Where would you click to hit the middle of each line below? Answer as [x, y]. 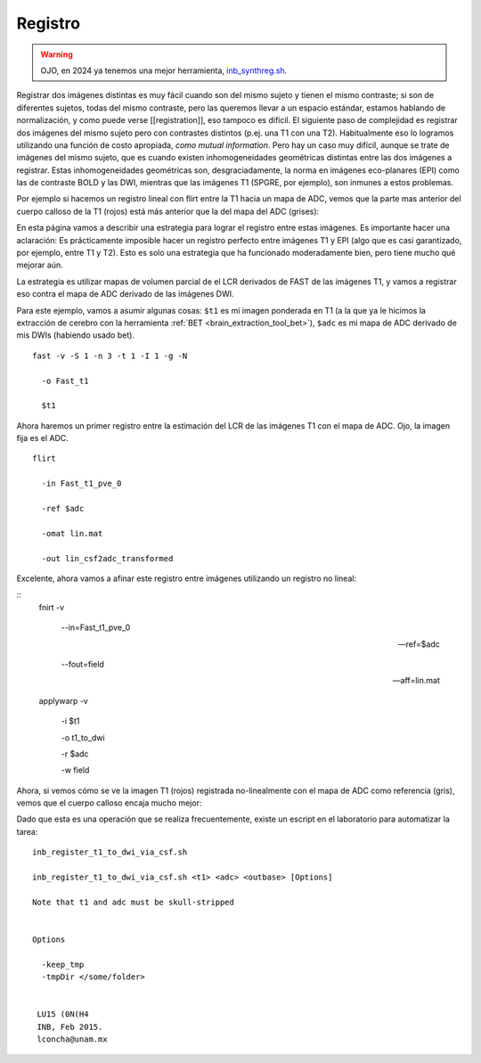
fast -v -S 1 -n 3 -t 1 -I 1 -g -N [110, 356]
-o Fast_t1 [65, 380]
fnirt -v [52, 607]
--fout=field [82, 664]
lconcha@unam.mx [72, 1039]
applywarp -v [63, 700]
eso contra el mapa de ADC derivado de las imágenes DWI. [125, 294]
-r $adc [75, 754]
